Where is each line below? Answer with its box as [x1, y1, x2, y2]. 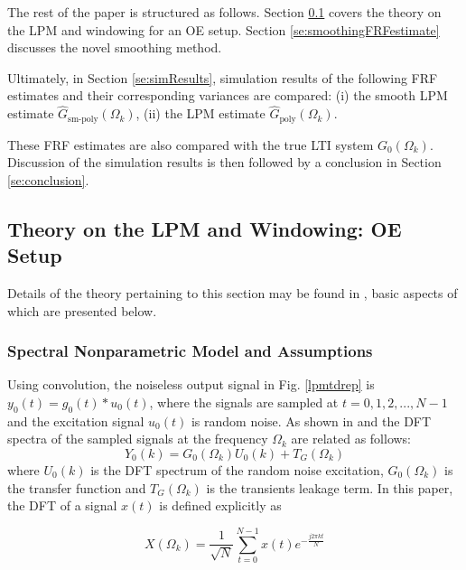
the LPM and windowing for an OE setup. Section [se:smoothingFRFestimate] [7, 20, 440, 39]
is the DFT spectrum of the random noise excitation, [90, 461, 384, 479]
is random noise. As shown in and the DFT [191, 411, 432, 430]
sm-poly [68, 114, 98, 124]
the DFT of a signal [7, 496, 117, 515]
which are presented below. [7, 301, 157, 320]
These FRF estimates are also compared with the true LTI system [7, 135, 374, 154]
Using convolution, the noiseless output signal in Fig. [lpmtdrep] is [7, 375, 375, 394]
